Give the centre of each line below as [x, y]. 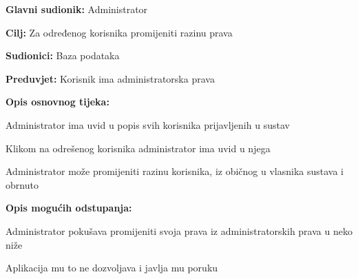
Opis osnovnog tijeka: [57, 102]
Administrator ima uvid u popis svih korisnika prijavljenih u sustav [148, 124]
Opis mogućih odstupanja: [69, 208]
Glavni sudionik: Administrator [77, 9]
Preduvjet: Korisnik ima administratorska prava [110, 78]
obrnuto [22, 184]
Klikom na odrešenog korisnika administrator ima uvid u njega [138, 148]
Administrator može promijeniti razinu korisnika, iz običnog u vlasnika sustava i [175, 171]
